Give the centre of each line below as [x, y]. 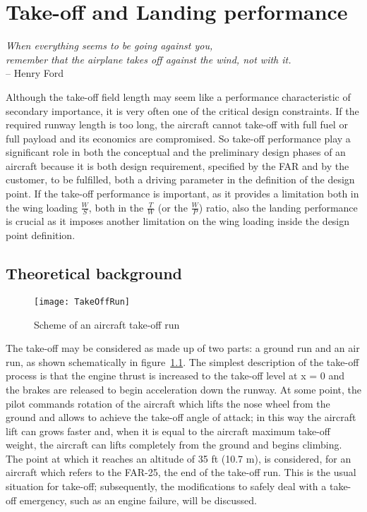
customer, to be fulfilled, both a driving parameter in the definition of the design [180, 179]
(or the [173, 207]
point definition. [41, 235]
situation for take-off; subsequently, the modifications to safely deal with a [166, 486]
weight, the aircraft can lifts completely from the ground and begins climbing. [174, 445]
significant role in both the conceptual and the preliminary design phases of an [176, 152]
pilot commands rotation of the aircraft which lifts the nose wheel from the [168, 403]
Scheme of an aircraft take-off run [107, 324]
